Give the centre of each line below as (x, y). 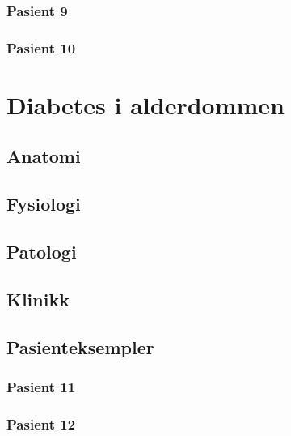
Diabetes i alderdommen (145, 104)
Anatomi (44, 156)
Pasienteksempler (80, 346)
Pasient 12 (41, 423)
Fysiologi (44, 204)
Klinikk (38, 299)
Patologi (42, 252)
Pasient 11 (41, 386)
